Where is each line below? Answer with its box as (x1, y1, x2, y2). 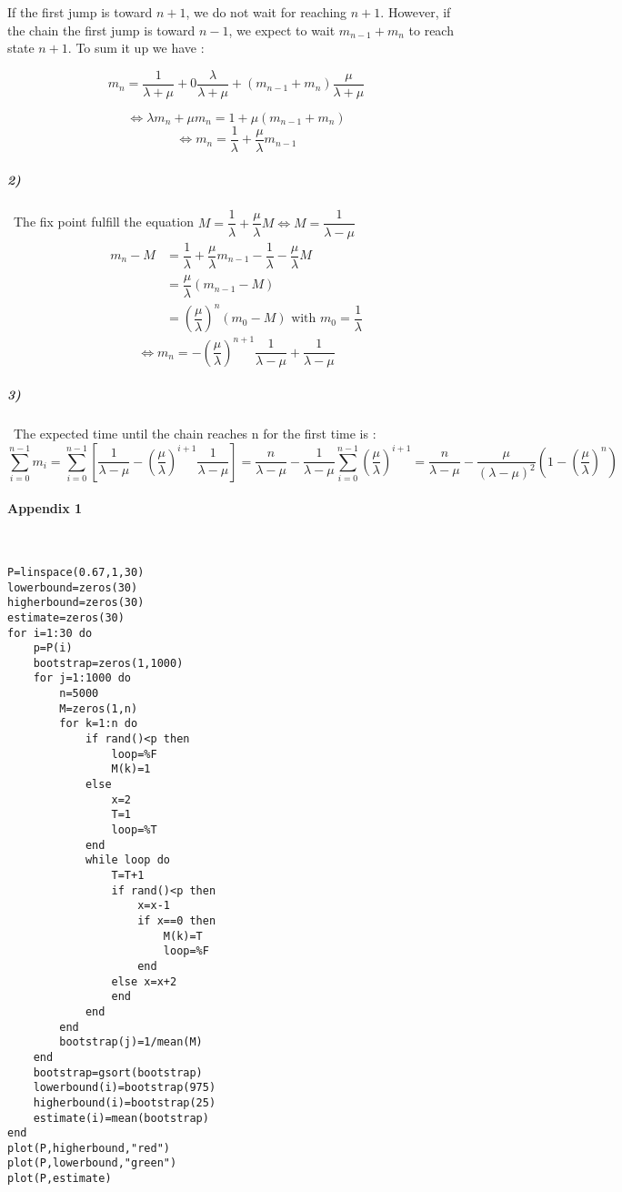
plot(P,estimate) (7, 1172, 112, 1186)
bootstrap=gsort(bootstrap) (33, 1066, 203, 1079)
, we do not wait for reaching (186, 3, 347, 21)
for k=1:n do (59, 717, 138, 731)
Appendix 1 (7, 499, 83, 518)
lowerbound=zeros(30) (7, 581, 138, 594)
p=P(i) (33, 641, 73, 655)
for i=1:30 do (7, 626, 93, 640)
